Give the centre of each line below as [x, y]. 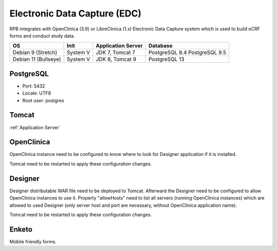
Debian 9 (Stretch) [35, 52]
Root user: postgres [43, 100]
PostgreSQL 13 [167, 59]
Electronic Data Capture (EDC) [75, 13]
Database [161, 46]
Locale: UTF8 [37, 93]
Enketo [21, 229]
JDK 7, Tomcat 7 [115, 52]
